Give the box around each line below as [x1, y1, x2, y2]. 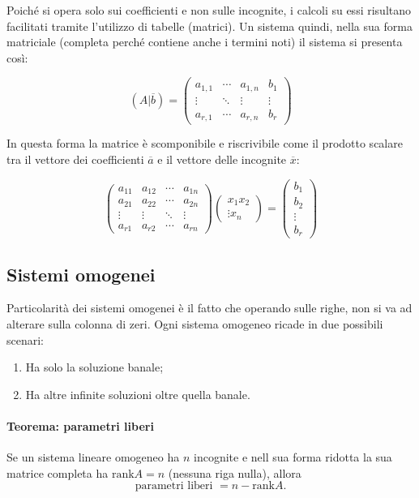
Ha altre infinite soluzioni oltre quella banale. [25, 385, 250, 402]
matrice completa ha [6, 464, 109, 481]
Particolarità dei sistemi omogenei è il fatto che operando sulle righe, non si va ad [6, 299, 413, 316]
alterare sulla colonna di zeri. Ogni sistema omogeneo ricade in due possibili [6, 315, 383, 332]
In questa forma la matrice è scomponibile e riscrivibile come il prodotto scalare [6, 135, 403, 152]
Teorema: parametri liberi [6, 417, 154, 434]
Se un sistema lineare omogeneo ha [6, 449, 180, 466]
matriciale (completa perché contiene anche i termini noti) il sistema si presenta [6, 33, 403, 50]
